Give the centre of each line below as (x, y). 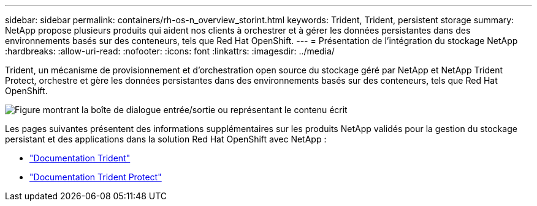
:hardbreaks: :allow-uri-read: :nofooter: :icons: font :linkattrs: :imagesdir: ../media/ (170, 51)
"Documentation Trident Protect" (96, 177)
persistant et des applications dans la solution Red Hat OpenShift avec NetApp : (166, 139)
